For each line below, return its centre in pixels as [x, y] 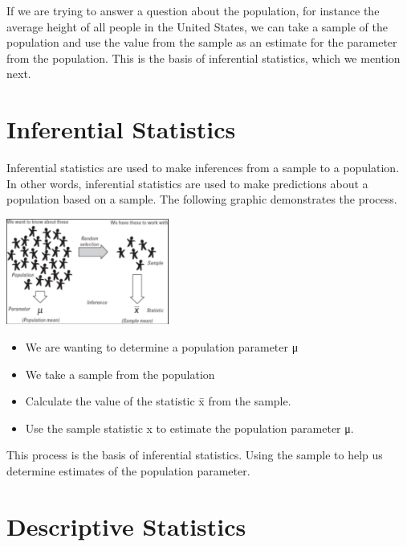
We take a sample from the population [120, 374]
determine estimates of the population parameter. [128, 471]
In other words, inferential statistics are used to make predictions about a [187, 183]
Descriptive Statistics [126, 526]
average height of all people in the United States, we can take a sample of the [197, 26]
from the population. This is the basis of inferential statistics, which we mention [203, 58]
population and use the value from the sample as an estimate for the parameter [202, 42]
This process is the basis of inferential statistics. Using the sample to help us [195, 455]
